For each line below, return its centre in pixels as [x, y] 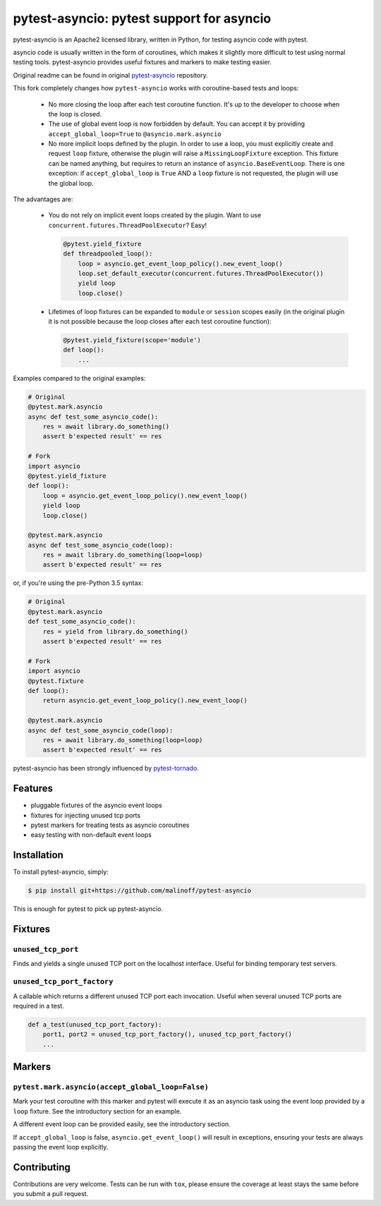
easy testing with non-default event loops [91, 835]
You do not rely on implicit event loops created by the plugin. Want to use [155, 215]
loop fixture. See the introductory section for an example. [97, 1111]
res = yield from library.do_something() [115, 631]
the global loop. [71, 183]
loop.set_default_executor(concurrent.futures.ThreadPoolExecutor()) [201, 273]
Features [33, 789]
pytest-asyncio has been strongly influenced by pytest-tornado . [106, 768]
